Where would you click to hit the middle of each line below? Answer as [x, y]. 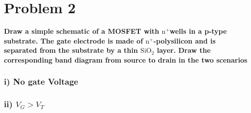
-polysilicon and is [184, 40]
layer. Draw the [184, 50]
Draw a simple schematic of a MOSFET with [82, 31]
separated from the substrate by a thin [71, 50]
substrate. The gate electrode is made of [74, 40]
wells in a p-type [198, 31]
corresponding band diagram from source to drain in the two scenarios [126, 59]
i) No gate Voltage [41, 81]
